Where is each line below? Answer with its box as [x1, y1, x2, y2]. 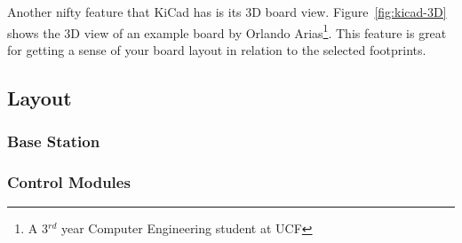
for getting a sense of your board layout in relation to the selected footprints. [7, 40, 426, 59]
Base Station [7, 130, 100, 153]
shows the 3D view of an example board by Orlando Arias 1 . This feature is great [7, 20, 447, 42]
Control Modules [7, 170, 131, 192]
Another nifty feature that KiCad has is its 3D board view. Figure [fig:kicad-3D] [7, 3, 447, 20]
